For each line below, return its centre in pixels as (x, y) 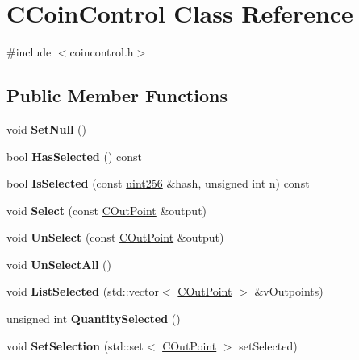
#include (29, 52)
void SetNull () (46, 128)
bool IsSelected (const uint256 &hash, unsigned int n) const (158, 183)
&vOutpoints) (289, 291)
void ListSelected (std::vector (83, 291)
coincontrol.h (102, 52)
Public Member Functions (117, 95)
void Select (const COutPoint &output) (107, 210)
